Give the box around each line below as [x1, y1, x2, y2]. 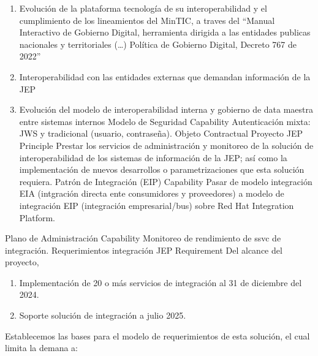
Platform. [19, 211, 55, 224]
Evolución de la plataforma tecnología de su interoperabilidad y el [19, 2, 267, 14]
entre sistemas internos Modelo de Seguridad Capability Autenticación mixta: [19, 115, 311, 127]
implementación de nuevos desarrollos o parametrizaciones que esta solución [19, 163, 305, 176]
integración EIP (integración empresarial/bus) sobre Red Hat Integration [19, 199, 294, 211]
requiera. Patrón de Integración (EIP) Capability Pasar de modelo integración [19, 175, 312, 187]
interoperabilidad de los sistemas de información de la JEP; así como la [19, 151, 287, 164]
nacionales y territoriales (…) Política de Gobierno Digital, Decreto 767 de [19, 37, 297, 50]
